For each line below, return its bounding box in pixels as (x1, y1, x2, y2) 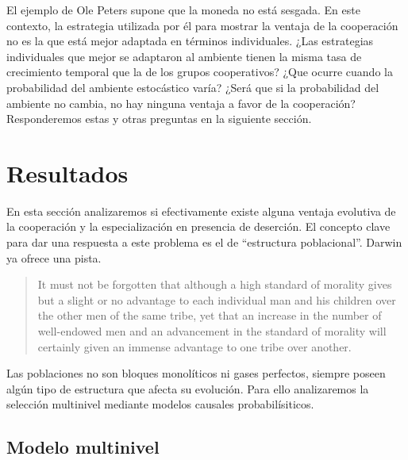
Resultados (6, 156, 129, 189)
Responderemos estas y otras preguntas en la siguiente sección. (6, 110, 312, 127)
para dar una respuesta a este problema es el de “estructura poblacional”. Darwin (6, 234, 402, 251)
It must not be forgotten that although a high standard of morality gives (37, 276, 392, 293)
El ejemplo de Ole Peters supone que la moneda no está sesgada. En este (6, 2, 360, 17)
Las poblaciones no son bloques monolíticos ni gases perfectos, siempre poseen (6, 365, 386, 381)
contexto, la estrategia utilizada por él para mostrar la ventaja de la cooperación (6, 17, 398, 33)
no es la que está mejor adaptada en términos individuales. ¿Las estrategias (6, 33, 374, 49)
